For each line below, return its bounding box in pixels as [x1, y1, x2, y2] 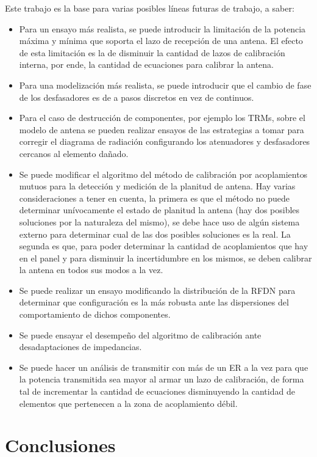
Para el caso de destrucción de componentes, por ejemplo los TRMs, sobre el [19, 111, 305, 124]
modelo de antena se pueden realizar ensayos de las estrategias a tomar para [19, 123, 304, 136]
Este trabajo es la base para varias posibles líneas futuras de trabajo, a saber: [5, 2, 294, 14]
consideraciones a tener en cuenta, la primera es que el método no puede [19, 191, 290, 204]
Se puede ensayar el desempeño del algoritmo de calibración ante [19, 328, 262, 341]
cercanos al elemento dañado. [19, 147, 129, 159]
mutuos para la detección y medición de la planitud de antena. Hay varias [19, 180, 296, 192]
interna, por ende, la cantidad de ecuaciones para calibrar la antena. [19, 58, 274, 71]
